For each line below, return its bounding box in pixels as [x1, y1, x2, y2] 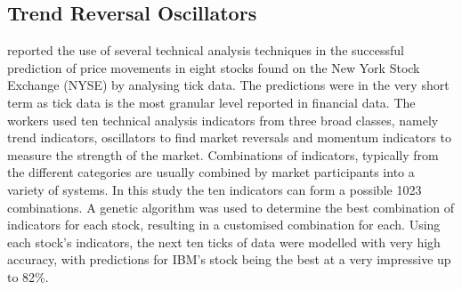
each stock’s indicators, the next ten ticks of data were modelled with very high [7, 232, 441, 251]
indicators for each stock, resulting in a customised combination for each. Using [7, 215, 441, 234]
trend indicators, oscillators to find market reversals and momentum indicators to [7, 128, 451, 147]
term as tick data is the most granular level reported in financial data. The [7, 93, 416, 111]
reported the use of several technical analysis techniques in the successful [7, 41, 404, 60]
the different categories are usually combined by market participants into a [7, 163, 415, 181]
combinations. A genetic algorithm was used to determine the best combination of [7, 197, 455, 216]
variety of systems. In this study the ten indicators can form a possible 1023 [7, 180, 422, 198]
